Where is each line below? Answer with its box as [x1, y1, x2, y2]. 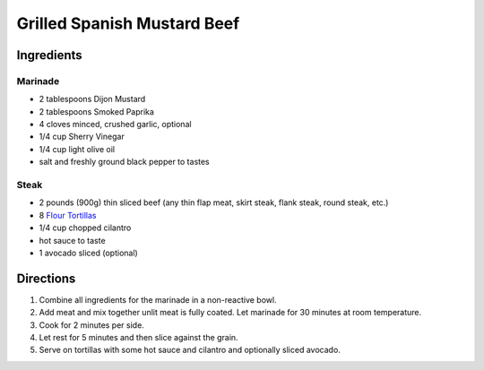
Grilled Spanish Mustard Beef [16, 13, 240, 33]
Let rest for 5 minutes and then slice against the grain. [39, 332, 238, 343]
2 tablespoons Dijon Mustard [39, 94, 146, 105]
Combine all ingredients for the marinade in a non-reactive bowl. [39, 294, 277, 305]
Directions [16, 271, 76, 286]
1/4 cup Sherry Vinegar [39, 131, 125, 142]
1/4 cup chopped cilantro [39, 222, 132, 233]
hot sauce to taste [39, 235, 107, 245]
